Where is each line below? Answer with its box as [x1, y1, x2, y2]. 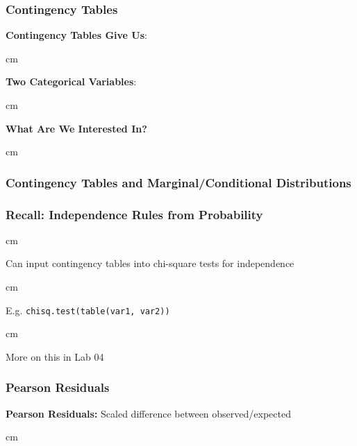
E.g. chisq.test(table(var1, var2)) [6, 302, 170, 317]
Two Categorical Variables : [6, 74, 137, 89]
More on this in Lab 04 [6, 349, 104, 363]
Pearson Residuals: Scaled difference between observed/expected [6, 406, 291, 420]
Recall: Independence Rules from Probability [6, 205, 263, 223]
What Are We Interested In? [6, 121, 147, 135]
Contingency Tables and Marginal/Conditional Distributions [6, 173, 351, 191]
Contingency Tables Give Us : [6, 28, 147, 42]
